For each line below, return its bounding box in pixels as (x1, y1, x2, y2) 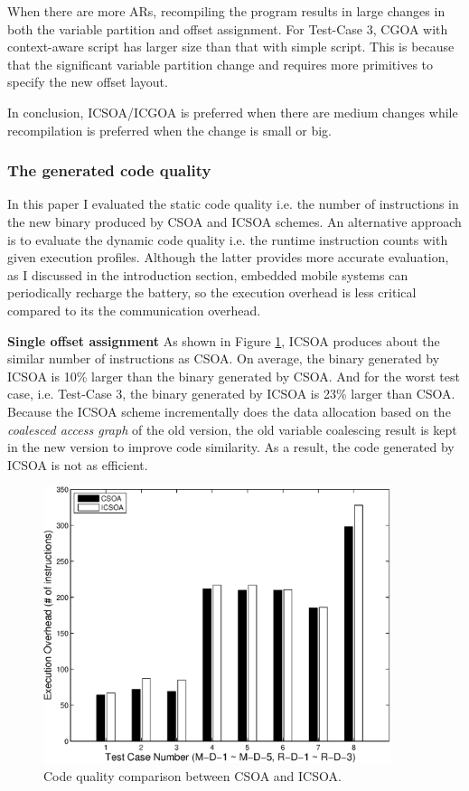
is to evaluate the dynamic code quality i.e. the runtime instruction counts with (7, 230, 448, 249)
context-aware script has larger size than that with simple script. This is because (7, 37, 455, 56)
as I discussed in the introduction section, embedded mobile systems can (7, 265, 408, 284)
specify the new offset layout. (7, 72, 168, 91)
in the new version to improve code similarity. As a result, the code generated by (7, 438, 455, 457)
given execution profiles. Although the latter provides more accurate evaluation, (7, 248, 449, 267)
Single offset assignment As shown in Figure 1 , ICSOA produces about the (7, 331, 440, 350)
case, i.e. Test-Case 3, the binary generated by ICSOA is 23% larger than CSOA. (7, 384, 455, 403)
